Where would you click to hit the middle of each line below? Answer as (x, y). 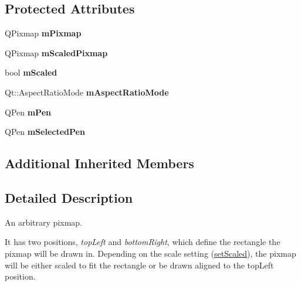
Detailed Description (69, 197)
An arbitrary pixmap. (43, 222)
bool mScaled (31, 72)
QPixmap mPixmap (43, 33)
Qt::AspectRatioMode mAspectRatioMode (87, 92)
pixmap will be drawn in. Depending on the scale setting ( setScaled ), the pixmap (150, 253)
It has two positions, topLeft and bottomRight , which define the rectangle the (143, 242)
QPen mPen (28, 112)
